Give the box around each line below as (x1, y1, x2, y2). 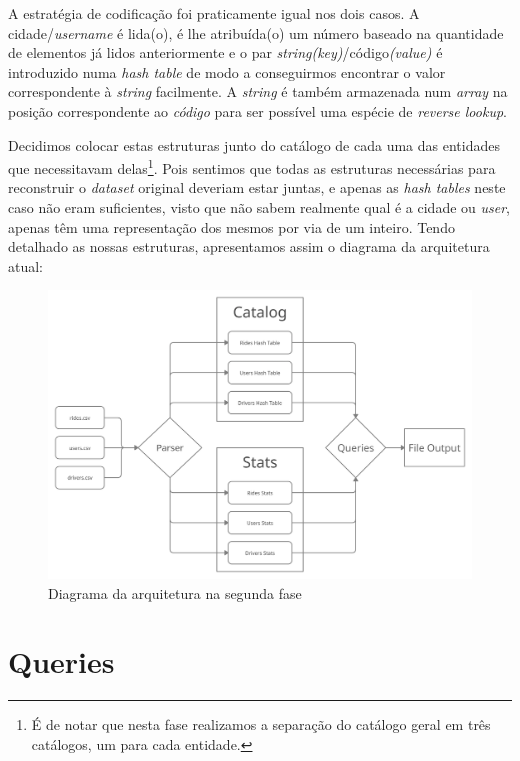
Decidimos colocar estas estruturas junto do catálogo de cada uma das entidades (8, 134, 500, 155)
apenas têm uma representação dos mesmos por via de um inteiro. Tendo (8, 216, 455, 237)
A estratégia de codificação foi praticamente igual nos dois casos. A (8, 3, 420, 23)
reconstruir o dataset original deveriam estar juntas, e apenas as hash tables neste (8, 177, 506, 198)
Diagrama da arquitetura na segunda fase (48, 582, 302, 603)
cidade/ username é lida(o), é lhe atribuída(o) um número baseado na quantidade (8, 22, 504, 43)
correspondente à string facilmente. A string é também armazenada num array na (8, 81, 508, 102)
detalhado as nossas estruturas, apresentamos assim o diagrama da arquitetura (8, 236, 490, 257)
